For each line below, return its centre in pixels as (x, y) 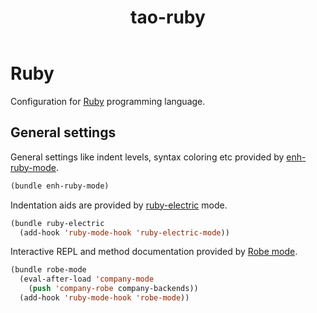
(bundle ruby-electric (57, 223)
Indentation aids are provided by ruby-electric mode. (119, 205)
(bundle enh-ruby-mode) (60, 186)
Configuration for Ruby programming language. (108, 101)
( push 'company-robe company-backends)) (113, 289)
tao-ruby (168, 17)
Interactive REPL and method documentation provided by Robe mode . (154, 252)
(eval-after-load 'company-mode (87, 279)
